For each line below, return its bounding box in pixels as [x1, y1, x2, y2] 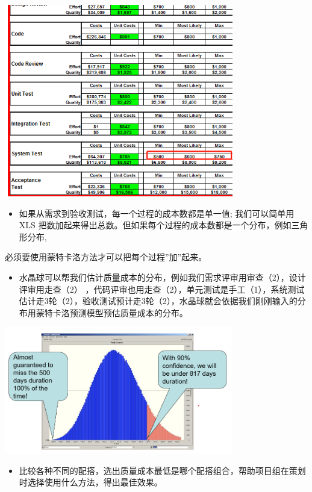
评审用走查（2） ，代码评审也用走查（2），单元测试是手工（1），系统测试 [19, 282, 305, 295]
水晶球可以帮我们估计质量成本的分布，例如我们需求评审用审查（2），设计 [19, 271, 306, 284]
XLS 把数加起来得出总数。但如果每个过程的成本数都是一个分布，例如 [19, 219, 292, 231]
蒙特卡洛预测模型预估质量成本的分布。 [36, 306, 188, 319]
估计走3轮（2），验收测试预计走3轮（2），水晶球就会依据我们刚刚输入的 [19, 294, 298, 307]
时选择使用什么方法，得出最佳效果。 [19, 476, 163, 488]
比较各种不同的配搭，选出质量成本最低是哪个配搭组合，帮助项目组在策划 [19, 464, 306, 476]
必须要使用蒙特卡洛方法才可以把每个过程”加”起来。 [5, 251, 207, 263]
